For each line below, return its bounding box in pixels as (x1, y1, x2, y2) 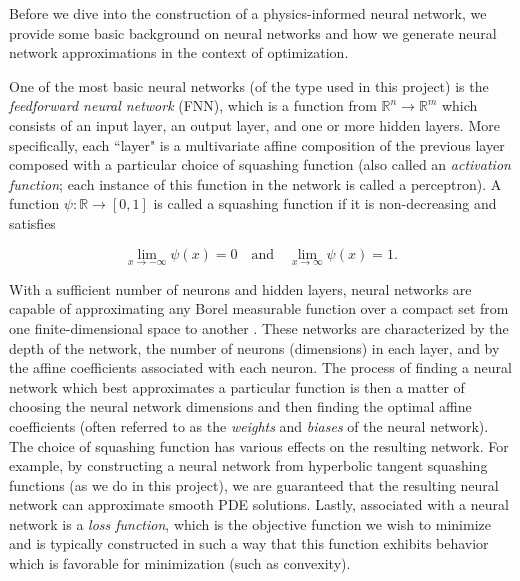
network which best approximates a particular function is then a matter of (9, 376, 465, 397)
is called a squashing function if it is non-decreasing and (153, 193, 497, 214)
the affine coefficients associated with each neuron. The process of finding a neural (9, 357, 512, 378)
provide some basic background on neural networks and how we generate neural (9, 22, 497, 43)
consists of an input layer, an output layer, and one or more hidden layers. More (9, 114, 500, 135)
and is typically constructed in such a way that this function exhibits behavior (9, 533, 489, 554)
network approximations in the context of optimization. (9, 42, 349, 63)
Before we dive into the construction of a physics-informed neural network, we (9, 3, 487, 23)
